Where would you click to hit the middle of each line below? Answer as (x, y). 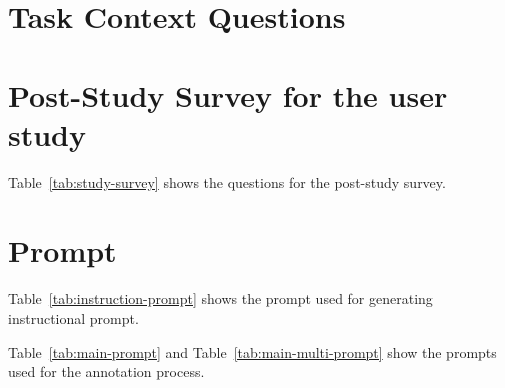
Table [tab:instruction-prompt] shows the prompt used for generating (220, 298)
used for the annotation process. (106, 371)
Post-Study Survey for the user (228, 94)
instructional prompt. (73, 318)
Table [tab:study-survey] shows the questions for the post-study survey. (227, 181)
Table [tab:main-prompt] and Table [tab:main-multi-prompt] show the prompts (252, 351)
